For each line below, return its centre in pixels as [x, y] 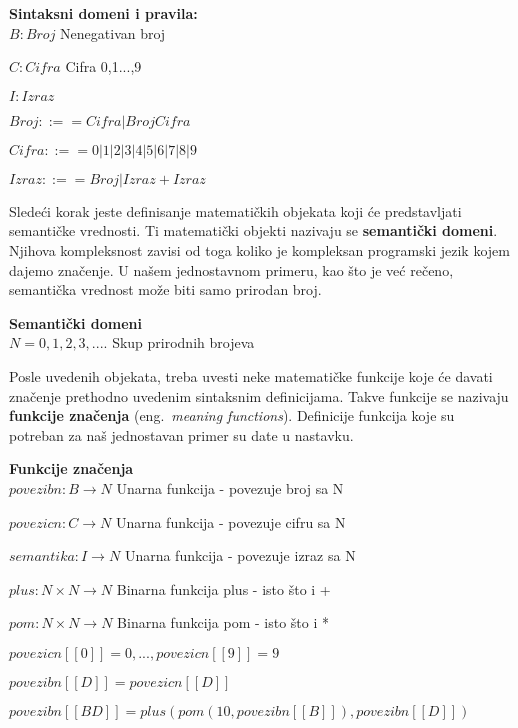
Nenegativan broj [113, 32]
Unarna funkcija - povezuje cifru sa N [230, 521]
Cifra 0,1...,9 [103, 66]
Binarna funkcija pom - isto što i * [223, 622]
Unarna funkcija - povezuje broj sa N [230, 487]
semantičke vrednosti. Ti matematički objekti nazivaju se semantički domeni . [253, 230]
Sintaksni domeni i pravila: [103, 13]
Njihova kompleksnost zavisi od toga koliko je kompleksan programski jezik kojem [259, 249]
